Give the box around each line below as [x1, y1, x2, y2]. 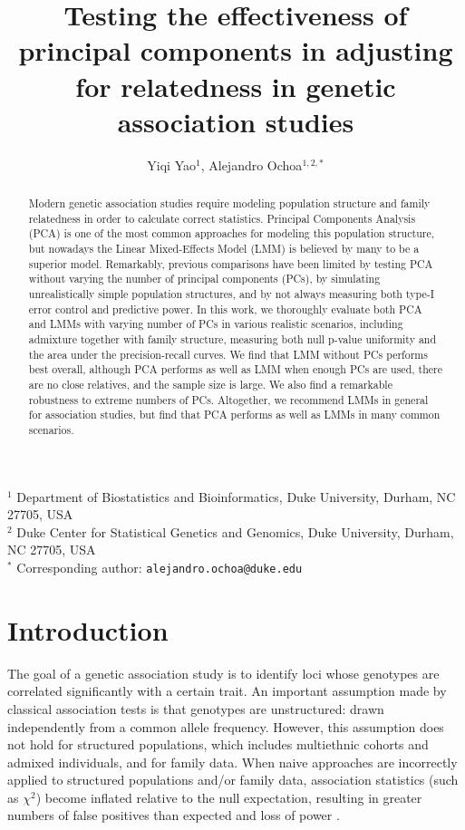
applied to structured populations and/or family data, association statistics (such [7, 770, 459, 789]
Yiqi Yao [147, 155, 197, 174]
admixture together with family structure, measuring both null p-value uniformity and [28, 331, 437, 346]
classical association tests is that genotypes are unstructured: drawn [7, 699, 384, 718]
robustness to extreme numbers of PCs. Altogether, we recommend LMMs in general [28, 391, 429, 407]
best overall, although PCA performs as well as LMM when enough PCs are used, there [28, 362, 442, 377]
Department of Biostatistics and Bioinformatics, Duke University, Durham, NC [16, 487, 456, 506]
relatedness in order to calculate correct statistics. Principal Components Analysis [28, 210, 416, 226]
